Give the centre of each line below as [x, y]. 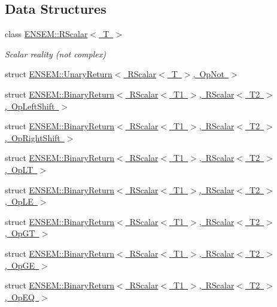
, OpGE [20, 265]
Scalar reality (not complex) [55, 54]
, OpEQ [20, 297]
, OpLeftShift [30, 106]
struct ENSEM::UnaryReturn [59, 74]
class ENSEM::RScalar [46, 34]
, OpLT [19, 169]
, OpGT [20, 233]
